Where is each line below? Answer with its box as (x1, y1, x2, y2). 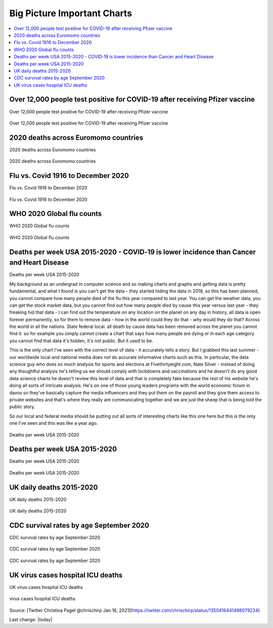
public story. (9, 403, 35, 410)
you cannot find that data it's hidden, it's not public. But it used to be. (9, 338, 154, 344)
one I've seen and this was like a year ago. (9, 420, 98, 426)
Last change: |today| (9, 616, 53, 622)
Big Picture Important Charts (9, 8, 132, 19)
